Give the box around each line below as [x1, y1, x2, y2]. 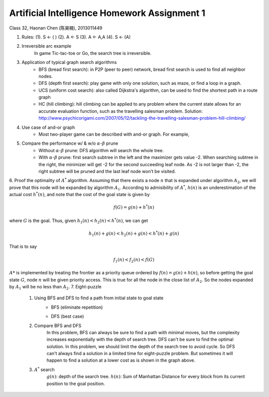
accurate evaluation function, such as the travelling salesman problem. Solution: [38, 108, 203, 114]
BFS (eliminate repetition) [51, 304, 103, 310]
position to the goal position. [46, 381, 105, 387]
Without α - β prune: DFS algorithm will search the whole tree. [38, 147, 164, 153]
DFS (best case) [51, 313, 84, 319]
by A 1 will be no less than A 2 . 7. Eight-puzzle [9, 283, 102, 291]
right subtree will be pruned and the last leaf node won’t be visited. [38, 168, 176, 174]
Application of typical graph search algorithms [21, 59, 117, 65]
